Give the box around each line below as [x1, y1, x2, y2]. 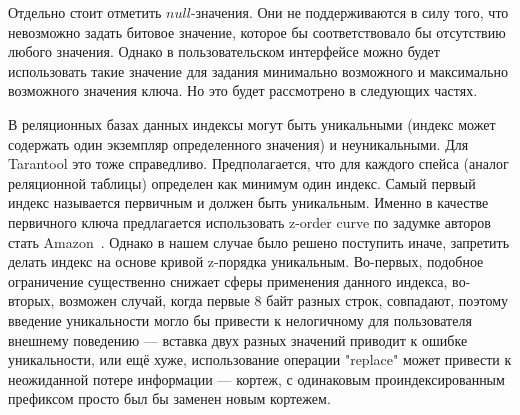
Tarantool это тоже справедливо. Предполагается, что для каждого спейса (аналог [8, 153, 509, 174]
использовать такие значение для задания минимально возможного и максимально [8, 60, 508, 81]
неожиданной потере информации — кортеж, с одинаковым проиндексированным [8, 368, 505, 389]
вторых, [8, 290, 55, 311]
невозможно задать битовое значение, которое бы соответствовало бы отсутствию [8, 21, 506, 42]
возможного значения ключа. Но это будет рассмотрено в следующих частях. [8, 80, 478, 101]
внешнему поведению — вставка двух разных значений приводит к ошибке [8, 329, 468, 350]
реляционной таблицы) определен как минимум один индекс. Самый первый [8, 172, 476, 193]
